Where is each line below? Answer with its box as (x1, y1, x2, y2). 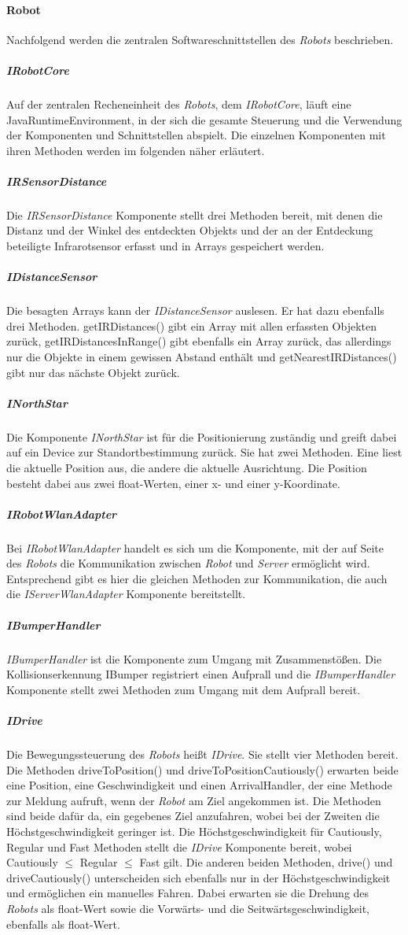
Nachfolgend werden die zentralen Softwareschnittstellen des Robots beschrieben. (6, 31, 394, 47)
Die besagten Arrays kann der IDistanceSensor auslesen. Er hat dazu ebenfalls (6, 302, 384, 319)
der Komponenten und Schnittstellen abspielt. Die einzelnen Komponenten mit (6, 127, 386, 143)
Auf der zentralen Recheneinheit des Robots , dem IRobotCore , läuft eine (6, 95, 351, 112)
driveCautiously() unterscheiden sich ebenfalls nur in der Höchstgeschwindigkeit (6, 869, 391, 885)
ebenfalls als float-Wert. (6, 915, 120, 932)
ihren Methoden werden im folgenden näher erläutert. (6, 142, 265, 158)
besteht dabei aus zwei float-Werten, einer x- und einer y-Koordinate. (6, 475, 340, 491)
